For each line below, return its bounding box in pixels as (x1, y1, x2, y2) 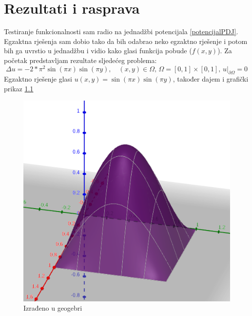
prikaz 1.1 (4, 83, 34, 93)
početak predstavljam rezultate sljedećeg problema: (4, 55, 157, 65)
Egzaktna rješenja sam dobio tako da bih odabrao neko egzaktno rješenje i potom (4, 36, 248, 46)
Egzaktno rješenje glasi (4, 74, 72, 84)
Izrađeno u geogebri (23, 303, 82, 313)
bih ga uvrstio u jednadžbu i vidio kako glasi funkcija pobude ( (4, 45, 192, 56)
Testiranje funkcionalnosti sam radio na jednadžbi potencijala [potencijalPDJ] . (4, 26, 238, 37)
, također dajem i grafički (173, 74, 249, 84)
